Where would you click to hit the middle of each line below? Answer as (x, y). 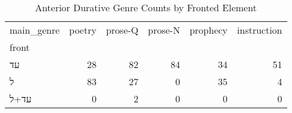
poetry (83, 30)
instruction (260, 30)
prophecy (209, 30)
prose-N (164, 30)
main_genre (35, 30)
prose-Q (122, 30)
